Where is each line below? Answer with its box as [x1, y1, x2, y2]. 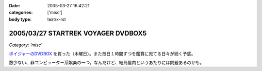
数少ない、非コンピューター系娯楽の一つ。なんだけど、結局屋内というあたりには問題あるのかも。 [9, 60, 204, 66]
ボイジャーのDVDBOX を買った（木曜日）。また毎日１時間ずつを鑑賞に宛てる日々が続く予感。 [9, 51, 196, 57]
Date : [9, 3, 20, 8]
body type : [9, 16, 32, 22]
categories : [9, 10, 33, 16]
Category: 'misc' [9, 42, 42, 48]
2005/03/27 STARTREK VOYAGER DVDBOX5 [9, 29, 147, 37]
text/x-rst [47, 16, 66, 22]
